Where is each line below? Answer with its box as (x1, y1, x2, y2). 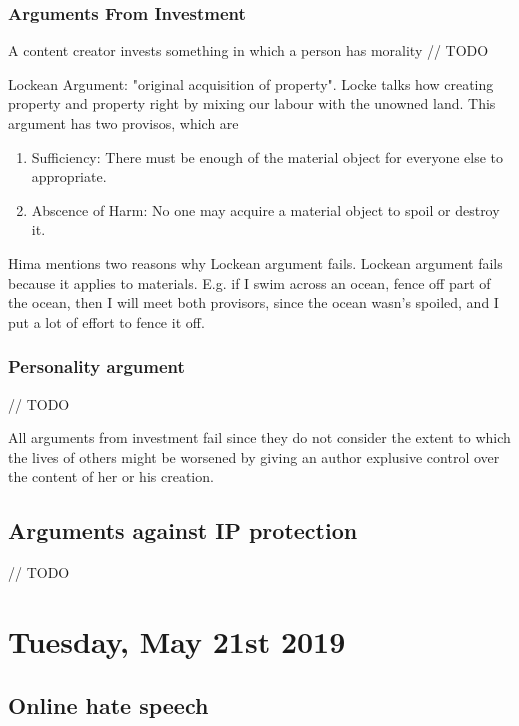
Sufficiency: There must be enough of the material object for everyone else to (31, 146, 504, 167)
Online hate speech (8, 689, 209, 720)
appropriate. (31, 166, 107, 187)
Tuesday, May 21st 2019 (8, 620, 346, 661)
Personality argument (8, 354, 185, 379)
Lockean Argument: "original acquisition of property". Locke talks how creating (8, 73, 494, 94)
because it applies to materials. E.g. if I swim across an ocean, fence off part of (8, 272, 491, 293)
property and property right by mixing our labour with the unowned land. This (8, 93, 496, 114)
